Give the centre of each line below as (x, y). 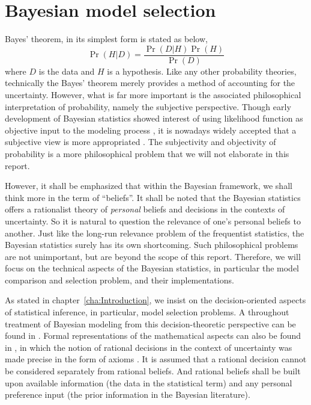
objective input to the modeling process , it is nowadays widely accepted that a (151, 130)
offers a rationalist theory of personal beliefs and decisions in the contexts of (145, 209)
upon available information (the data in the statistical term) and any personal (149, 382)
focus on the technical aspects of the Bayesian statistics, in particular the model (152, 268)
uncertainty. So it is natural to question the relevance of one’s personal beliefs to (153, 221)
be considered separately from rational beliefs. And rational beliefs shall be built (153, 371)
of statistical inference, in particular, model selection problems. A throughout (147, 312)
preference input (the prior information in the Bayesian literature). (128, 394)
